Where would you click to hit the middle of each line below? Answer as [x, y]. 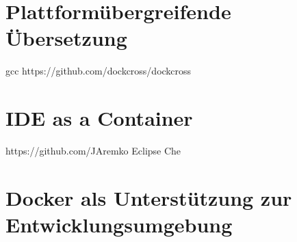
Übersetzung [66, 38]
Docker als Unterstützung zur [149, 197]
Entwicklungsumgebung [119, 224]
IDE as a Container [99, 118]
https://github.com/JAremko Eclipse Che [93, 151]
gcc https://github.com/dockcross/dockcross [99, 71]
